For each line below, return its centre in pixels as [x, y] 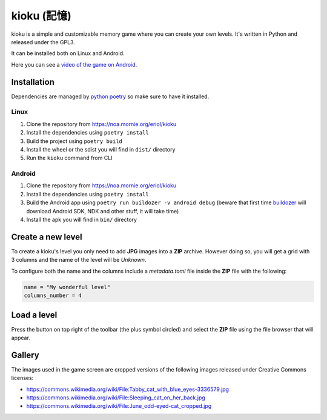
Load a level [34, 315]
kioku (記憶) [41, 16]
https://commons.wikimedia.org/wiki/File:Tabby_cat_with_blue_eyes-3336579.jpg [128, 389]
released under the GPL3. [43, 42]
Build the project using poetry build [74, 141]
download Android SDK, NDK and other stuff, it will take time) [103, 211]
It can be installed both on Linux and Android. [68, 53]
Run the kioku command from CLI [69, 158]
